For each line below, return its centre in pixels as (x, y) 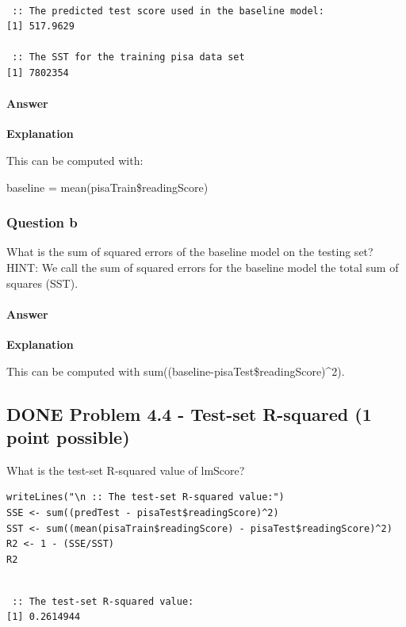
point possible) (68, 436)
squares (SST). (42, 283)
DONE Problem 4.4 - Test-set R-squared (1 (189, 413)
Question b (42, 222)
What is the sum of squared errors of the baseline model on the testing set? (190, 252)
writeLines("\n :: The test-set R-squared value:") (146, 497)
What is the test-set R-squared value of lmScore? (126, 470)
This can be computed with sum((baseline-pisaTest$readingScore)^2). (176, 371)
